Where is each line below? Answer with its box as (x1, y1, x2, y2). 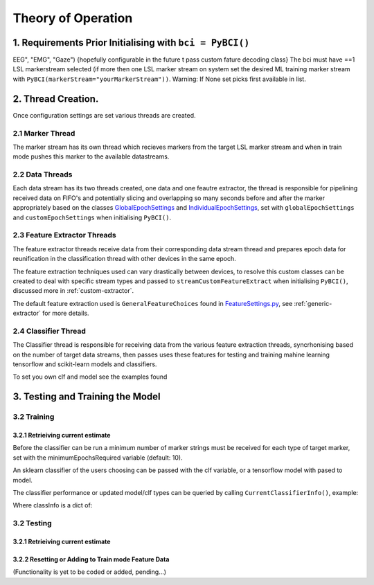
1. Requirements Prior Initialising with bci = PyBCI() (12, 37, 250, 48)
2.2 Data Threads (12, 170, 73, 179)
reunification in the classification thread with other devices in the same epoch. (12, 255, 237, 263)
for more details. (42, 309, 89, 318)
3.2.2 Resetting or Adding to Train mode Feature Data (12, 555, 170, 564)
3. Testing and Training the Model (12, 391, 161, 403)
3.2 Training (12, 412, 55, 422)
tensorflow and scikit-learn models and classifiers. (12, 360, 157, 368)
